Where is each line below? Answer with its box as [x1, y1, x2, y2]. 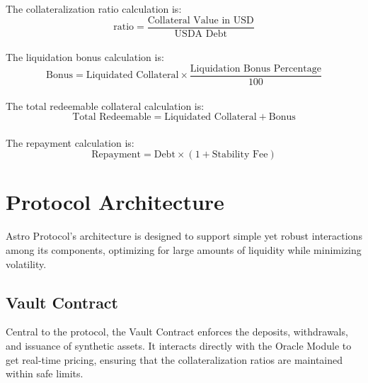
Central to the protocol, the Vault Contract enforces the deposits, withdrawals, [6, 324, 348, 339]
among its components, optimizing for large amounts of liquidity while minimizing [6, 243, 362, 257]
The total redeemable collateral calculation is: [6, 98, 205, 113]
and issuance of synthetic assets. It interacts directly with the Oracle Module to [6, 338, 352, 353]
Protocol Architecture [6, 187, 224, 216]
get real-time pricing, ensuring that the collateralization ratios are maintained [6, 352, 343, 367]
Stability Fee [212, 150, 268, 160]
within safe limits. [6, 366, 84, 381]
